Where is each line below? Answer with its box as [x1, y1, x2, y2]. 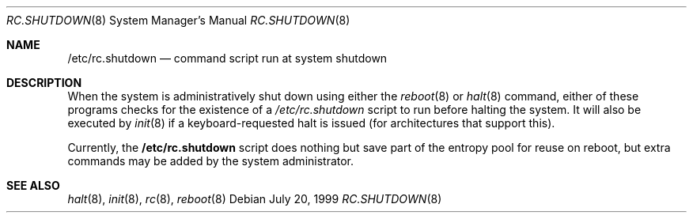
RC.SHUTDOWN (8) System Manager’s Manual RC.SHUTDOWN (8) [6, 13, 350, 27]
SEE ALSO [6, 179, 60, 192]
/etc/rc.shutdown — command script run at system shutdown [67, 51, 388, 65]
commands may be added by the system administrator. [67, 154, 354, 168]
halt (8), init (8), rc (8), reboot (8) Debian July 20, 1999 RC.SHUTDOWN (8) [67, 192, 442, 206]
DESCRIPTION [6, 76, 82, 89]
